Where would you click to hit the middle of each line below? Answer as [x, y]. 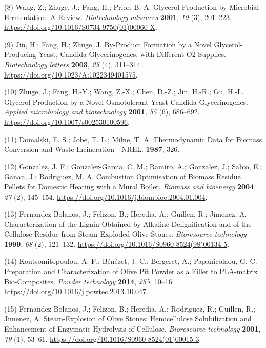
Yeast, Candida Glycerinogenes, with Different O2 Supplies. [132, 54]
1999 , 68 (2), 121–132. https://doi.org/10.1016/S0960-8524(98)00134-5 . [117, 244]
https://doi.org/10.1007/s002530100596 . [67, 121]
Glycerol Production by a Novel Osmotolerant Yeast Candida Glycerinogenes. [126, 101]
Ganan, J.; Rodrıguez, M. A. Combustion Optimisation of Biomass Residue [122, 176]
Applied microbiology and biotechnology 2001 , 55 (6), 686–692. [102, 112]
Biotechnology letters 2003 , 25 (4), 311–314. [73, 64]
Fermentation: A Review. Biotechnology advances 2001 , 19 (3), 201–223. [118, 17]
